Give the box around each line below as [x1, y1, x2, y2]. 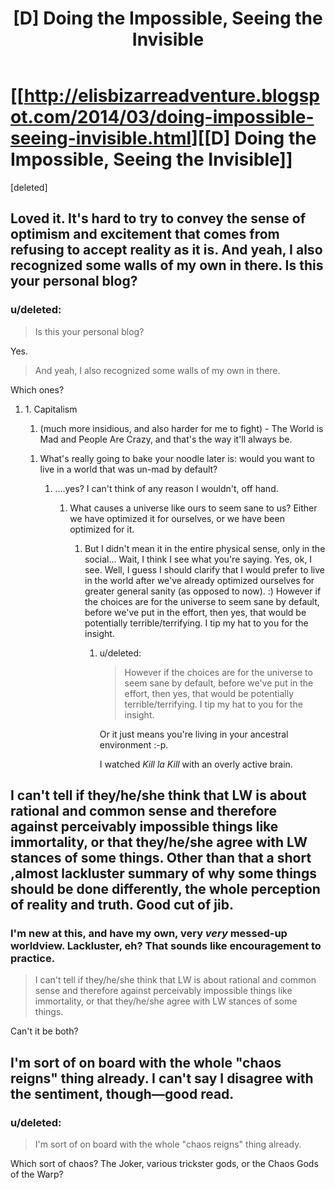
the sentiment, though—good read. [10, 1085, 235, 1102]
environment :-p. [99, 738, 169, 751]
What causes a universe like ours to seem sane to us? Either [69, 502, 318, 514]
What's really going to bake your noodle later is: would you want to [39, 452, 315, 464]
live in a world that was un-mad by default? [39, 463, 218, 475]
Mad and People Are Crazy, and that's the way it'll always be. [39, 433, 293, 445]
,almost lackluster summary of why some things [10, 865, 317, 882]
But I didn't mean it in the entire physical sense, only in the [84, 542, 326, 554]
